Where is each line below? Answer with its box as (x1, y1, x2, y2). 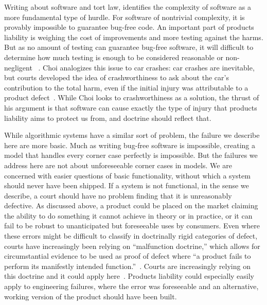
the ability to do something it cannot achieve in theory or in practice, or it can (4, 210, 253, 221)
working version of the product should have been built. (4, 291, 177, 301)
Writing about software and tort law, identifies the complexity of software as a (4, 2, 251, 12)
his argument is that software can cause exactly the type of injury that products (4, 102, 257, 113)
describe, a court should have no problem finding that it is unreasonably (4, 190, 232, 201)
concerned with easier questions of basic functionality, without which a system (4, 170, 251, 181)
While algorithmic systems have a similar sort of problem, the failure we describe (4, 130, 260, 140)
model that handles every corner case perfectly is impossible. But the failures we (4, 150, 258, 160)
